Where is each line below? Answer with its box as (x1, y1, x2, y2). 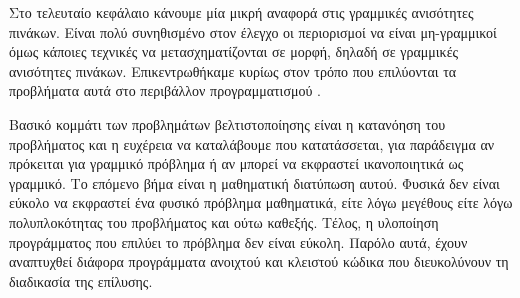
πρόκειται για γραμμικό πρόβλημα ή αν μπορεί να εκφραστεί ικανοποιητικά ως (9, 153, 464, 174)
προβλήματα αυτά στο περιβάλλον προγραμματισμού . (9, 80, 321, 101)
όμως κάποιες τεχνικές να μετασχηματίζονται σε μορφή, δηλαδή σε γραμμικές (9, 41, 459, 62)
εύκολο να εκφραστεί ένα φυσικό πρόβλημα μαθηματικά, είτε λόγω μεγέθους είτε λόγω (9, 192, 513, 213)
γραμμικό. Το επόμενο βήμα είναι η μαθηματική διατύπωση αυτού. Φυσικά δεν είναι (9, 172, 500, 193)
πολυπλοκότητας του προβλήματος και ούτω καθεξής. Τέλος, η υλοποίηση (9, 211, 439, 232)
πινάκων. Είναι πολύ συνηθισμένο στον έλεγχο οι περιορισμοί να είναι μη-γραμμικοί (9, 21, 497, 42)
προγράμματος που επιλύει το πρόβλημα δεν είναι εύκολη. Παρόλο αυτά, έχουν (9, 231, 468, 252)
